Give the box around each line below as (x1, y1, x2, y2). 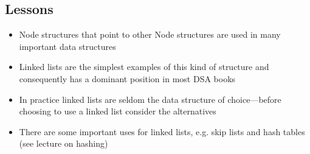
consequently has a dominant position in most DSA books (19, 72, 236, 85)
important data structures (19, 40, 116, 52)
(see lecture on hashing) (19, 137, 108, 150)
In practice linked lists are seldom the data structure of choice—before (19, 93, 281, 105)
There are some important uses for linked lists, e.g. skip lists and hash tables (19, 125, 305, 138)
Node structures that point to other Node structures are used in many (19, 28, 281, 41)
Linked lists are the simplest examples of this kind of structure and (19, 60, 269, 73)
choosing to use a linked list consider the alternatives (19, 105, 216, 117)
